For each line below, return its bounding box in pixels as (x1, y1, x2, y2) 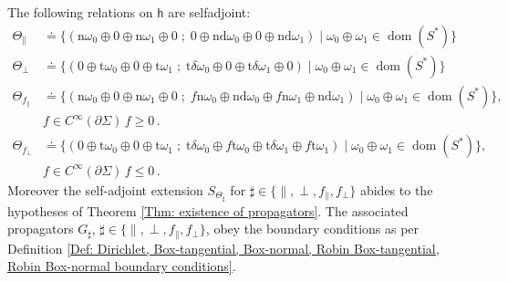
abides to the (359, 180, 433, 199)
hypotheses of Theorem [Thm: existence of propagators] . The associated (7, 201, 409, 220)
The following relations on (7, 3, 153, 21)
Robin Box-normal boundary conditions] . (7, 256, 236, 276)
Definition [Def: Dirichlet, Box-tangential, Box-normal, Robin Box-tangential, (7, 238, 440, 257)
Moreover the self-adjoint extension (7, 180, 203, 199)
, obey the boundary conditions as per (205, 219, 420, 238)
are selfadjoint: (168, 3, 251, 21)
